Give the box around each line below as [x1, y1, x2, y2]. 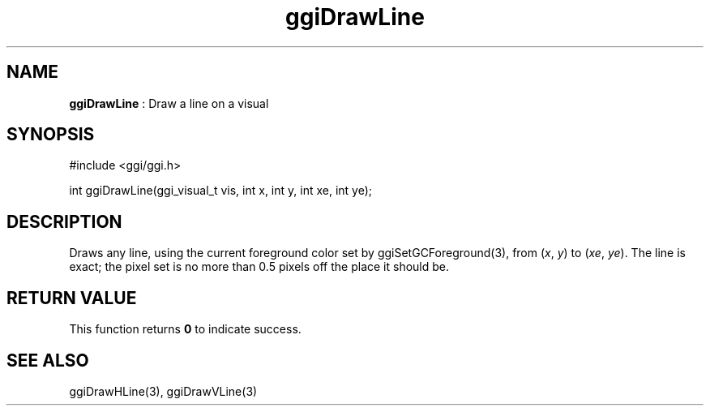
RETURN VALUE [6, 287, 137, 308]
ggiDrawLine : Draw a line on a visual [69, 96, 269, 110]
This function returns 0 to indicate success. [69, 322, 302, 337]
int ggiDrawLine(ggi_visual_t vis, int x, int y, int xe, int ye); [69, 183, 373, 198]
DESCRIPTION [6, 211, 122, 232]
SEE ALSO [6, 350, 89, 371]
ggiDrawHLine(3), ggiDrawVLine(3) [69, 384, 258, 398]
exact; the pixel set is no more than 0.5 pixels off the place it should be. [69, 260, 450, 274]
